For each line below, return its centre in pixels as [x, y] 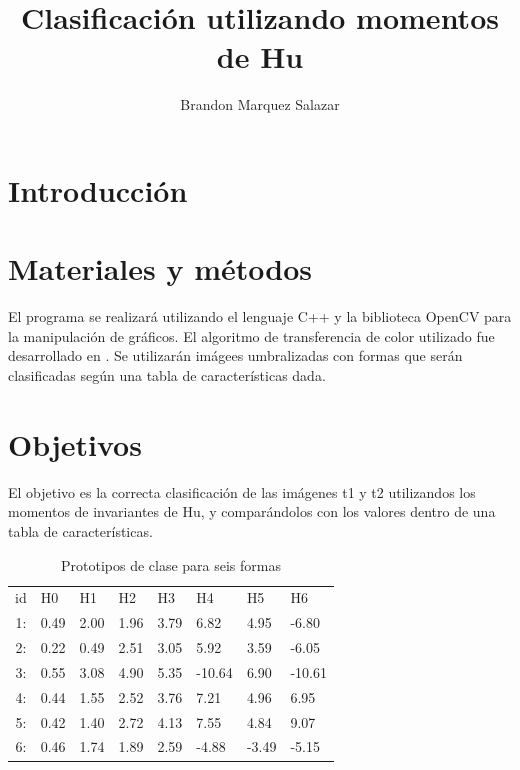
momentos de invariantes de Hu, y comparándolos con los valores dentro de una [252, 511]
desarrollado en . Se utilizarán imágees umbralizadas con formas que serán [235, 355]
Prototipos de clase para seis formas [170, 564]
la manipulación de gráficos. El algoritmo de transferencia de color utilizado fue [251, 335]
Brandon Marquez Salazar [260, 104]
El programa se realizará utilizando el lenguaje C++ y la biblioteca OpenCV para [260, 316]
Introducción [98, 189]
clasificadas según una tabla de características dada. [167, 375]
